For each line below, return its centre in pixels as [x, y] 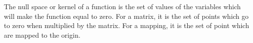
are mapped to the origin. [42, 35]
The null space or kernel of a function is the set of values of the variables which [122, 6]
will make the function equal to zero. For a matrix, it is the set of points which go [126, 16]
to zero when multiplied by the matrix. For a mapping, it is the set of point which [126, 25]
